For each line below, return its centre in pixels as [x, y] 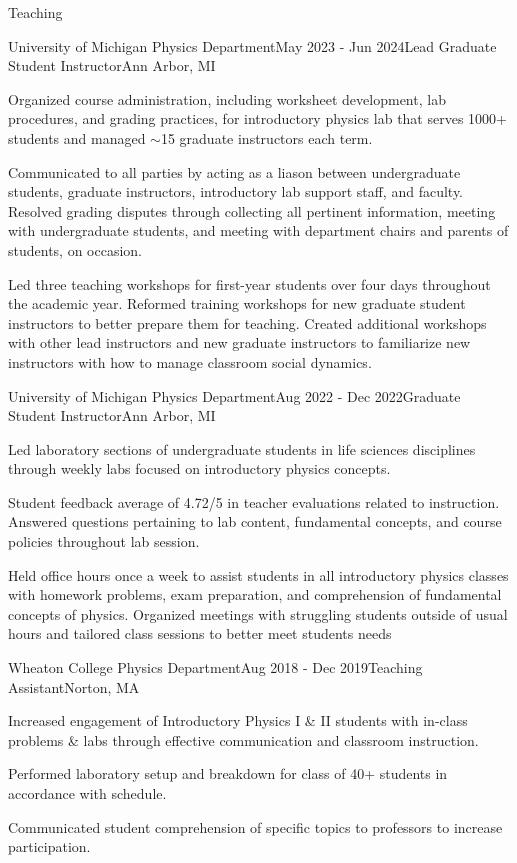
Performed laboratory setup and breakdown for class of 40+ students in [228, 773]
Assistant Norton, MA [74, 686]
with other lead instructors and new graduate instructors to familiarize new [239, 342]
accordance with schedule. [87, 793]
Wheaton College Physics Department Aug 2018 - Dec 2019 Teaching [215, 667]
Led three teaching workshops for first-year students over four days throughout [249, 283]
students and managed [77, 137]
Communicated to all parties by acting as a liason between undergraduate [234, 171]
